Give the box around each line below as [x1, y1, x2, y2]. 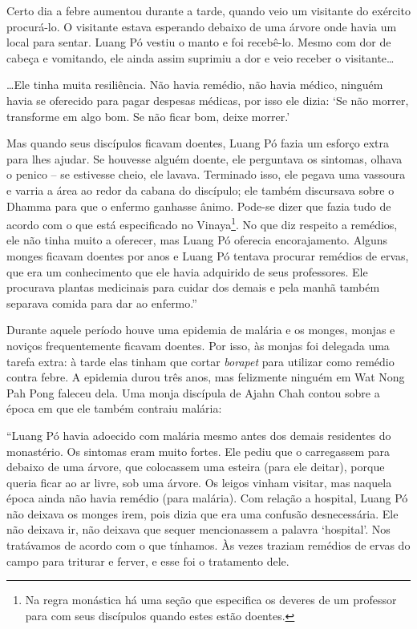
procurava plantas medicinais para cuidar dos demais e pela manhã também [6, 279, 380, 296]
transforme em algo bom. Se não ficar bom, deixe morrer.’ [6, 107, 290, 124]
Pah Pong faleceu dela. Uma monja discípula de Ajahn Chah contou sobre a [6, 384, 380, 401]
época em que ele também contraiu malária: [6, 400, 222, 417]
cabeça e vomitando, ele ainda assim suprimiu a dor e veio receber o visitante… [6, 49, 395, 66]
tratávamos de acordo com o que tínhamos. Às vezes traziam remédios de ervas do [6, 537, 411, 554]
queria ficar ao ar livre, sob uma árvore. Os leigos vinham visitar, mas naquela [6, 474, 392, 490]
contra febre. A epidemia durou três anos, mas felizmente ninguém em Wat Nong [6, 369, 405, 385]
